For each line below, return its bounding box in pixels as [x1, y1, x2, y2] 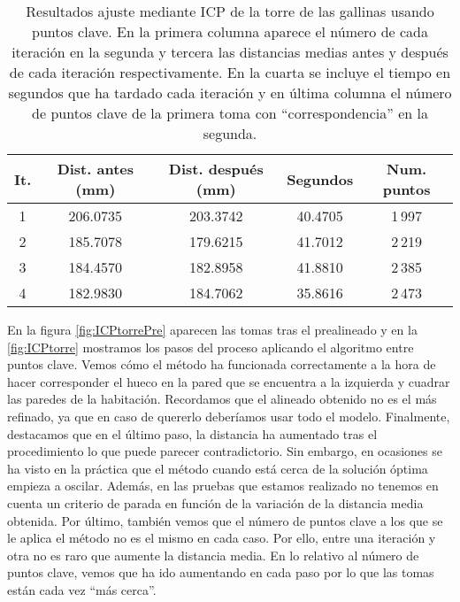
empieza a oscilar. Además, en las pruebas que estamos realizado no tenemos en [7, 476, 439, 495]
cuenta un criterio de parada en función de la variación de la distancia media [7, 493, 424, 512]
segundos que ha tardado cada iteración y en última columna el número [8, 82, 452, 103]
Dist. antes [57, 158, 134, 179]
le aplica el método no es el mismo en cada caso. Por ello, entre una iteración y [7, 529, 436, 547]
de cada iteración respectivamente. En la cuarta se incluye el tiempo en [9, 62, 451, 82]
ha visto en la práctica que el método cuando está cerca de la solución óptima [7, 459, 428, 477]
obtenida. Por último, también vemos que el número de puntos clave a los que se [7, 511, 443, 529]
